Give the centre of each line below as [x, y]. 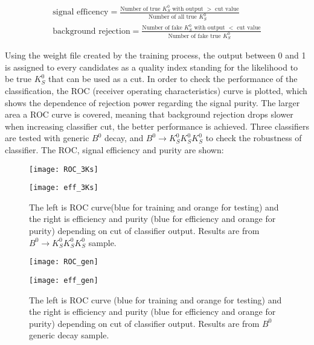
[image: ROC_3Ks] [64, 169]
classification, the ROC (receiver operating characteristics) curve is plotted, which [156, 90]
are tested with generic [47, 138]
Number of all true [172, 17]
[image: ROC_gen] [64, 262]
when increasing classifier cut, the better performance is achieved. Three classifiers [157, 126]
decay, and [124, 138]
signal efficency [81, 12]
